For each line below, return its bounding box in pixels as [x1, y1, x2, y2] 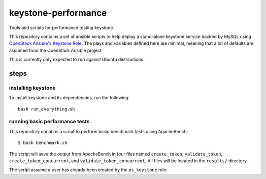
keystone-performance [9, 7, 107, 18]
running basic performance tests [9, 118, 90, 125]
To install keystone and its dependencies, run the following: [9, 95, 130, 101]
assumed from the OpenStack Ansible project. [9, 47, 103, 53]
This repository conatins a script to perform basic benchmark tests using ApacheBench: [9, 128, 188, 134]
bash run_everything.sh [18, 106, 75, 112]
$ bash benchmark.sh [18, 140, 67, 145]
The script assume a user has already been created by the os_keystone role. [9, 167, 167, 173]
